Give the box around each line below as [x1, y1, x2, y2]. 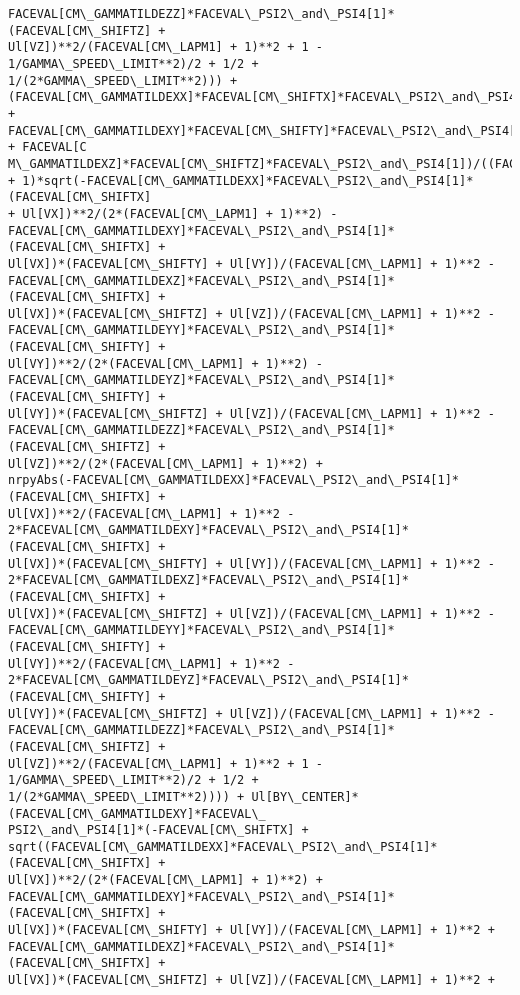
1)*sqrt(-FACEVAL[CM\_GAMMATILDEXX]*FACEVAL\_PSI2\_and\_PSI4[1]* [22, 173, 474, 188]
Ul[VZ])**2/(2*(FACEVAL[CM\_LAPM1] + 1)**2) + [8, 456, 323, 471]
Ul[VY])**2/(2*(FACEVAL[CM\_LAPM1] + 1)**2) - [8, 356, 323, 371]
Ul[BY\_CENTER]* [251, 789, 359, 804]
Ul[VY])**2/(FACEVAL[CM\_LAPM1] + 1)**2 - [8, 656, 295, 671]
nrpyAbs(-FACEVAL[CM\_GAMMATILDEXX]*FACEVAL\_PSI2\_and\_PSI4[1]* [8, 473, 460, 488]
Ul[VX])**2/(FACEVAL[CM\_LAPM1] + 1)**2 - [8, 506, 295, 521]
